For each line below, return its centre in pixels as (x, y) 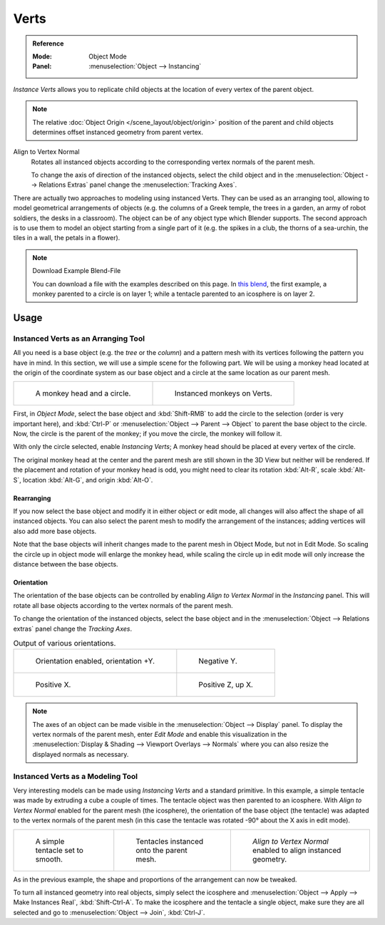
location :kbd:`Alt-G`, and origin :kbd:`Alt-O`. (88, 480)
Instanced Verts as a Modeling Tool (76, 776)
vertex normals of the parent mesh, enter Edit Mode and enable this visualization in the (160, 735)
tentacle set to (59, 850)
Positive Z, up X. (226, 685)
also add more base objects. (55, 531)
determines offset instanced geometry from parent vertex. (118, 132)
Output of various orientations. (65, 644)
